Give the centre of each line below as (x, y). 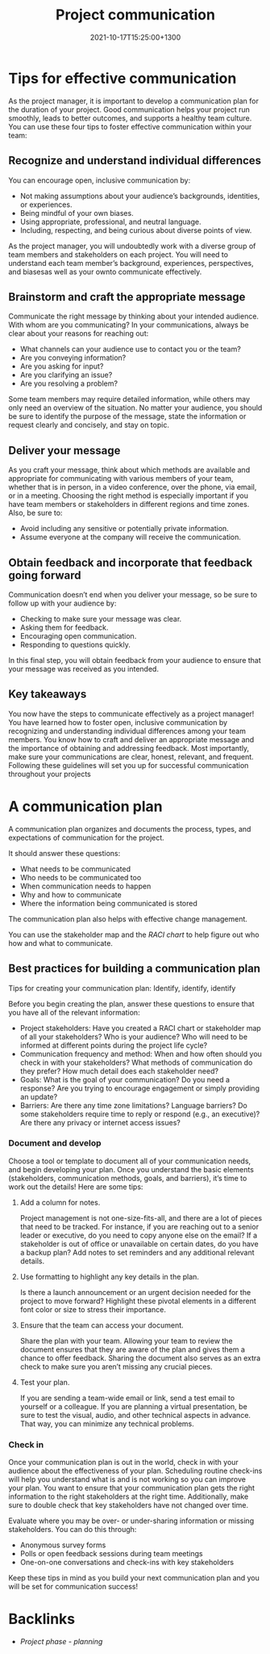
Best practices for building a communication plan (134, 969)
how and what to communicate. (60, 943)
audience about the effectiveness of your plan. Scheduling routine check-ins (135, 1471)
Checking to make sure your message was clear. (101, 618)
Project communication (135, 15)
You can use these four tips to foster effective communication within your (130, 126)
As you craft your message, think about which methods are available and (129, 470)
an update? (39, 1096)
